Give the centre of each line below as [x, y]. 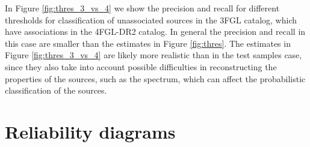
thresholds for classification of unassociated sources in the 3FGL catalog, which [151, 19]
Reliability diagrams [90, 131]
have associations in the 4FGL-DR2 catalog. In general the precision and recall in [155, 31]
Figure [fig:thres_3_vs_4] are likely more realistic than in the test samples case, [153, 55]
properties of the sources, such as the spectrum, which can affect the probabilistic [155, 78]
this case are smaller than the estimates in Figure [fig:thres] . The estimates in [148, 43]
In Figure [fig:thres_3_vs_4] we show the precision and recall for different [142, 8]
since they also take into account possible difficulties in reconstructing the [141, 66]
